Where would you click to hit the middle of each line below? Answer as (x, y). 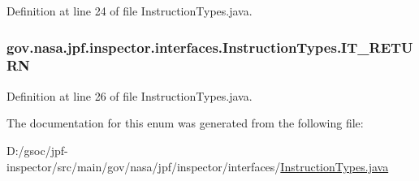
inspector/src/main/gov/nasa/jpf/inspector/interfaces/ (144, 166)
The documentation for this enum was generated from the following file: (185, 123)
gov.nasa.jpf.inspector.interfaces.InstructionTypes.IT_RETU (210, 47)
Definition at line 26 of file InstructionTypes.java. (130, 95)
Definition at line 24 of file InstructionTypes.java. (130, 11)
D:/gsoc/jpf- (37, 150)
